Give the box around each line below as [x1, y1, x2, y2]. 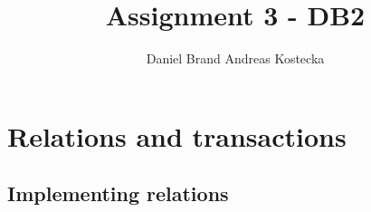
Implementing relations [7, 179, 229, 207]
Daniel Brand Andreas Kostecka [146, 49, 325, 68]
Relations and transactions [7, 117, 347, 154]
